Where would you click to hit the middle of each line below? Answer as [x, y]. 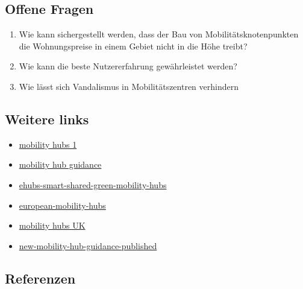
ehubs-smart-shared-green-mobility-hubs [93, 184]
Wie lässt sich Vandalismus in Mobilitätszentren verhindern [129, 86]
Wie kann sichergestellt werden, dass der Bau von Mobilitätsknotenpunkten [159, 34]
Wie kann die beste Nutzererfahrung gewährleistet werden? [128, 66]
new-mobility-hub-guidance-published [88, 245]
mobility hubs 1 [48, 144]
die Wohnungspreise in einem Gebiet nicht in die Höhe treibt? [133, 46]
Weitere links [47, 119]
